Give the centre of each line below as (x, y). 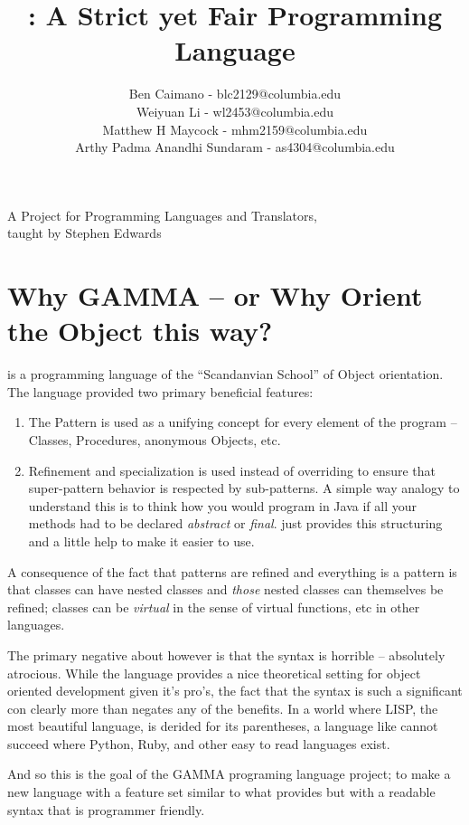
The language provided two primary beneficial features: (160, 391)
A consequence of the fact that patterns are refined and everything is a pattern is (232, 571)
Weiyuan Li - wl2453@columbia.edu (235, 111)
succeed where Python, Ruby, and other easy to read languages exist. (199, 743)
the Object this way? (140, 331)
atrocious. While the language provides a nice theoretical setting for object (214, 673)
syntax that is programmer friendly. (106, 809)
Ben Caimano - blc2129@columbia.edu (235, 94)
